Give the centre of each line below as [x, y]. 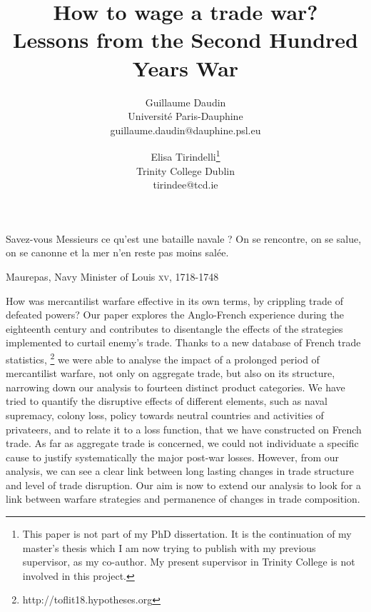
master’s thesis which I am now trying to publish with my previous [169, 547]
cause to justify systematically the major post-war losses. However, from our [173, 457]
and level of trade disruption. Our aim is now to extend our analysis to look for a [183, 485]
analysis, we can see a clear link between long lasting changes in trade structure [180, 471]
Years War [185, 67]
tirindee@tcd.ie [185, 185]
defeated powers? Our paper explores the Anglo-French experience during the [175, 315]
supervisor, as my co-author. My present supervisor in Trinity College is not [189, 562]
